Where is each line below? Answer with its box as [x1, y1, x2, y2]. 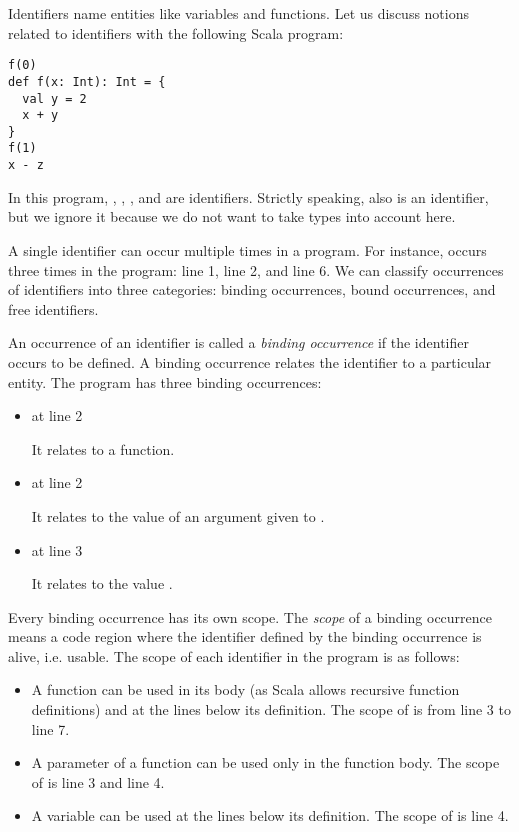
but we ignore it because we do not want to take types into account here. [8, 206, 456, 227]
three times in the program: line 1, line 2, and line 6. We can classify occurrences [8, 259, 504, 280]
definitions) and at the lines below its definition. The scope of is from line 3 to [31, 699, 511, 720]
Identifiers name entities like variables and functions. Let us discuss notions [8, 3, 470, 23]
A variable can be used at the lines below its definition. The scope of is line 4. [31, 805, 509, 826]
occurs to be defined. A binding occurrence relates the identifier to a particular [8, 351, 492, 372]
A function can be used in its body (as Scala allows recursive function [31, 679, 460, 700]
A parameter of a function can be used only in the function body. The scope [31, 752, 500, 773]
